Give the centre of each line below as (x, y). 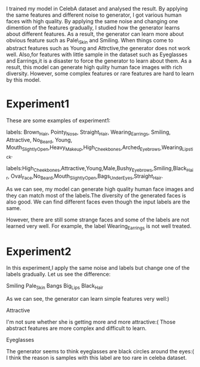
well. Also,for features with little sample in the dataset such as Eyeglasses (97, 54)
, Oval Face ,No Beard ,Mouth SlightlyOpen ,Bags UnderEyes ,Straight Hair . (85, 177)
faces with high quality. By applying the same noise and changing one (92, 21)
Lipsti (187, 149)
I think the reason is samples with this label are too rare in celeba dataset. (96, 358)
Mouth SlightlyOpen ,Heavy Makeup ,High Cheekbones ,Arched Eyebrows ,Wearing (94, 148)
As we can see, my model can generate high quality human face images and (100, 189)
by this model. (24, 79)
